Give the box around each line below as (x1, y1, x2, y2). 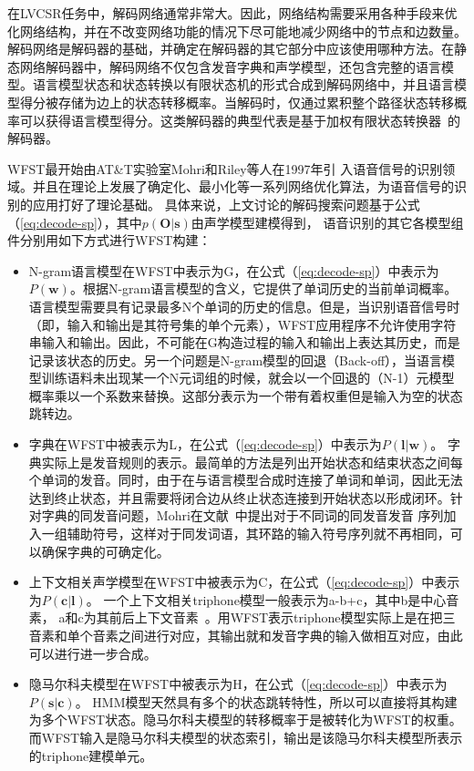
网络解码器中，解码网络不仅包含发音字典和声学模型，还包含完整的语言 (19, 57, 441, 76)
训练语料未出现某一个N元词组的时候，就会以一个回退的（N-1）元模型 (41, 368, 455, 387)
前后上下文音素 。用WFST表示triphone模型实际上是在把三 (108, 608, 456, 627)
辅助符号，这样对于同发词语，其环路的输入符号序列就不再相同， (67, 524, 450, 543)
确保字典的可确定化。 (41, 541, 170, 560)
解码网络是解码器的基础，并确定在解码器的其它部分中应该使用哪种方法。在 (7, 39, 454, 58)
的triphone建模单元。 (28, 745, 153, 765)
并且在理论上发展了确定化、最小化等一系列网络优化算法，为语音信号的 (32, 177, 454, 196)
